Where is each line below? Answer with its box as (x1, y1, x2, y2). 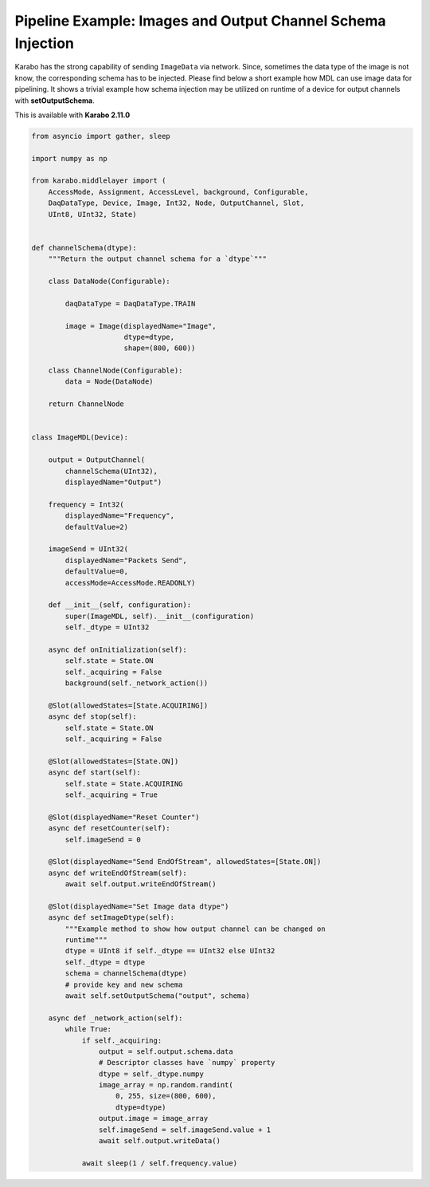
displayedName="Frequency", (64, 511, 175, 520)
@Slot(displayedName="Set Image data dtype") (48, 901, 229, 911)
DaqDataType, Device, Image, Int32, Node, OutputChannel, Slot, (48, 199, 305, 207)
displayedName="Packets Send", (64, 555, 187, 565)
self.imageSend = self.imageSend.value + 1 (98, 1125, 272, 1134)
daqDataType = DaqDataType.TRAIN (64, 299, 196, 308)
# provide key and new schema (64, 980, 183, 989)
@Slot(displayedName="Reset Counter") (48, 812, 200, 822)
